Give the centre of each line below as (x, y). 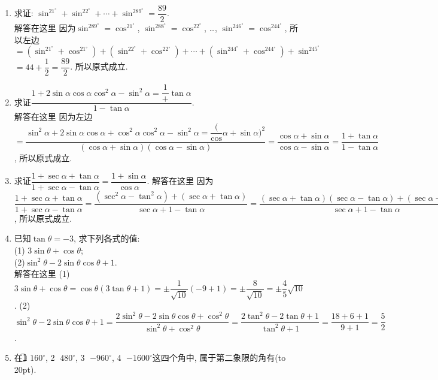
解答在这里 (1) (42, 274)
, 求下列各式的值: (107, 238)
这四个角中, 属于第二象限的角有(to (219, 358)
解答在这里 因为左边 (53, 117)
